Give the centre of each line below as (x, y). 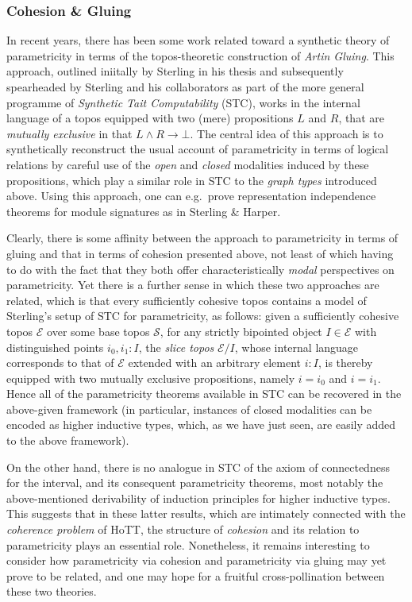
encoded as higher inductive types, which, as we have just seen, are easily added (201, 424)
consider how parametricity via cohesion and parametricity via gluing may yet (196, 560)
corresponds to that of (60, 363)
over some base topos (98, 331)
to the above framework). (68, 440)
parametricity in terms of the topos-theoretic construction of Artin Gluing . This (200, 55)
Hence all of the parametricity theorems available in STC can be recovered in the (204, 394)
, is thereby (345, 363)
